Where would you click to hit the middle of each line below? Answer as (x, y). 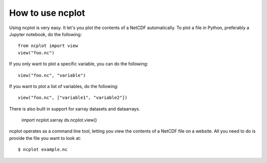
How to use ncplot (47, 13)
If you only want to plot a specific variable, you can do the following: (79, 64)
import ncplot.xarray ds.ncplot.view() (59, 120)
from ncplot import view (48, 46)
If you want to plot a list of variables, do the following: (64, 86)
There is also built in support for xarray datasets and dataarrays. (75, 109)
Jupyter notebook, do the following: (45, 34)
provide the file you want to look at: (45, 138)
